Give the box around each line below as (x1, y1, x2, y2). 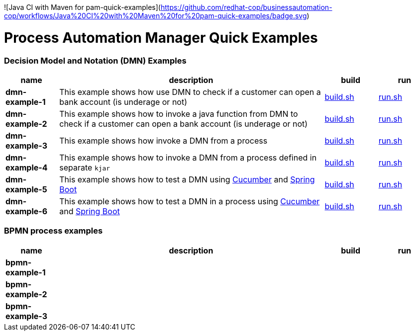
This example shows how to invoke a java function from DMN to (59, 108, 298, 119)
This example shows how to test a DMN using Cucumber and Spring (59, 174, 315, 184)
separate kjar (59, 162, 110, 172)
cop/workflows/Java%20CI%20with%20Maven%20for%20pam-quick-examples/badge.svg (4, 11, 307, 20)
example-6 (5, 206, 48, 216)
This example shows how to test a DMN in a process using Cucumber (59, 196, 320, 206)
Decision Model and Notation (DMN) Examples (4, 55, 187, 66)
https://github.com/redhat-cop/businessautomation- (160, 3, 332, 11)
